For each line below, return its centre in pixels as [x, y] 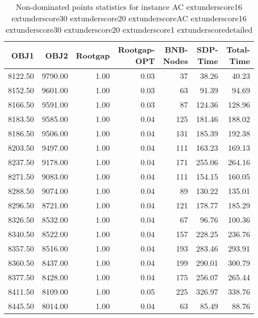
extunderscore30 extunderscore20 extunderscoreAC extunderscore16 [129, 18]
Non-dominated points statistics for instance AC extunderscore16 [129, 7]
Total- [238, 49]
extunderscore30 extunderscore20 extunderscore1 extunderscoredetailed [129, 30]
